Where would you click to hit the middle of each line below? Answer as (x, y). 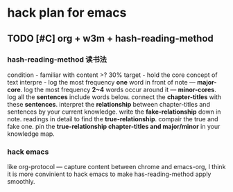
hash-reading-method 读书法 (57, 59)
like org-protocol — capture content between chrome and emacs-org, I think (116, 167)
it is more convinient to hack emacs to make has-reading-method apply (109, 174)
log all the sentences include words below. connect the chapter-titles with (114, 97)
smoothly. (21, 182)
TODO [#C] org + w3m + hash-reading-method (110, 38)
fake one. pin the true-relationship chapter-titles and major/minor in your (114, 126)
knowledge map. (31, 134)
